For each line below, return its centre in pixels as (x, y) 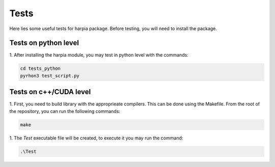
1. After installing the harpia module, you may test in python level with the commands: (99, 55)
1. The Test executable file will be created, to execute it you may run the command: (96, 138)
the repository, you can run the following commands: (65, 111)
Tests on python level (44, 43)
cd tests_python (40, 68)
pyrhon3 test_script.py (50, 76)
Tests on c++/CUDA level (50, 92)
